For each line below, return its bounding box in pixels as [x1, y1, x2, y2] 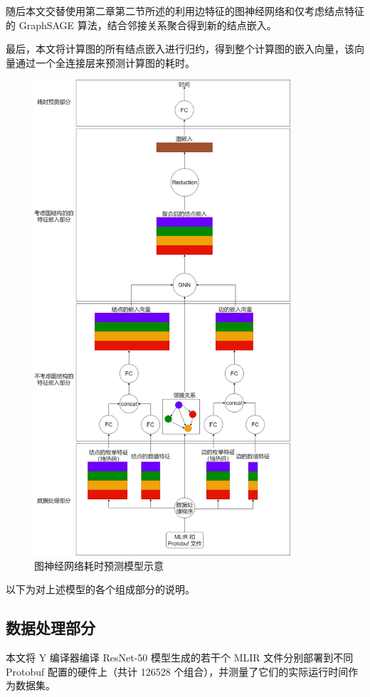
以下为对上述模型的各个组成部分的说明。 [6, 582, 195, 597]
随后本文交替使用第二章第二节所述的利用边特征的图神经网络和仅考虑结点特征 [6, 4, 364, 18]
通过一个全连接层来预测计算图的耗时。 [15, 55, 195, 70]
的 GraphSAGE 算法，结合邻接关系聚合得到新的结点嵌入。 [6, 17, 277, 32]
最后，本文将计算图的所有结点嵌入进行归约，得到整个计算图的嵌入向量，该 [6, 41, 354, 56]
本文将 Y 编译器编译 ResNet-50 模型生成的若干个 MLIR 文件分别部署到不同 [6, 649, 354, 664]
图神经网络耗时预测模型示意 [34, 558, 164, 573]
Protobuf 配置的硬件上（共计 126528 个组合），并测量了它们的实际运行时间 [6, 664, 349, 679]
